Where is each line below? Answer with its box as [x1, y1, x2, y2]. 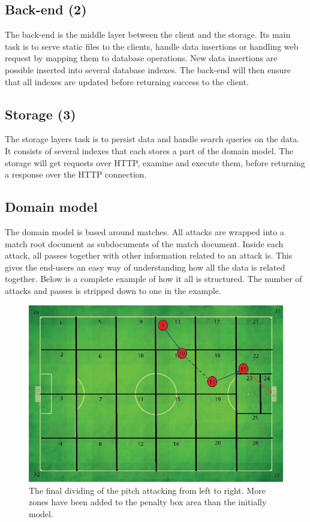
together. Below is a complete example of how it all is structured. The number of [5, 272, 302, 285]
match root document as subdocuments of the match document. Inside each [5, 237, 284, 250]
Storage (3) [5, 104, 76, 123]
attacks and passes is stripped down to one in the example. [5, 284, 221, 296]
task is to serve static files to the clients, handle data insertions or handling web [5, 40, 299, 52]
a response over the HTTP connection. [5, 168, 147, 181]
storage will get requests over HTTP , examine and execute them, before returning [5, 156, 305, 169]
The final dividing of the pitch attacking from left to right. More [29, 484, 266, 496]
